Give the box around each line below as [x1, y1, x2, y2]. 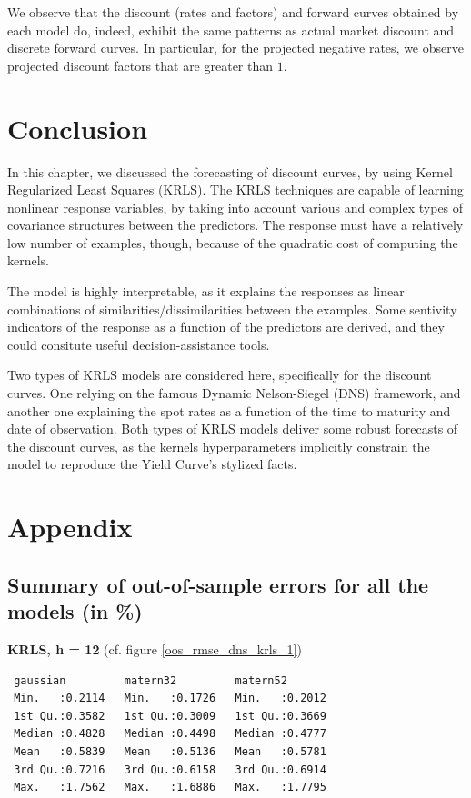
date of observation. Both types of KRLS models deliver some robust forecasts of [7, 419, 458, 438]
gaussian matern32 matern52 [14, 673, 287, 687]
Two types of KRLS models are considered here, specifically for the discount [7, 365, 432, 384]
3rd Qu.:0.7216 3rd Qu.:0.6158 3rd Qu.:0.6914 [14, 763, 326, 776]
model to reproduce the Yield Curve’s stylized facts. [7, 454, 297, 474]
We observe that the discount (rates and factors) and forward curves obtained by [7, 3, 459, 21]
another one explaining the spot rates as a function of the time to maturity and [7, 401, 451, 420]
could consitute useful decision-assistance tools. [7, 334, 270, 354]
